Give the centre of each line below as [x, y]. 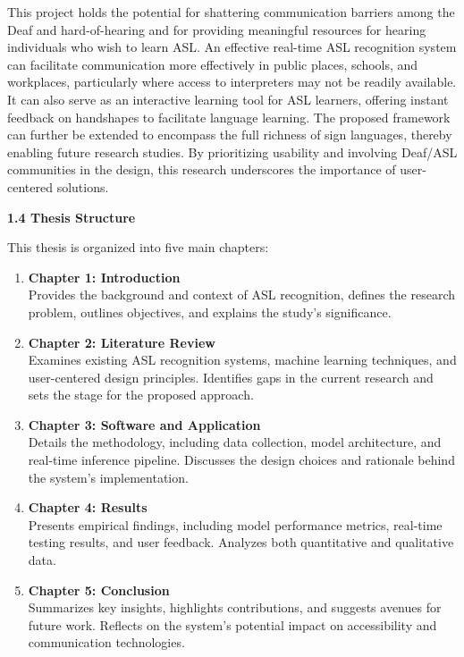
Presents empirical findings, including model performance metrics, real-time [235, 524]
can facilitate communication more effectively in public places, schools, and [213, 64]
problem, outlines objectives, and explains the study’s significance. [210, 312]
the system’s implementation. [108, 477]
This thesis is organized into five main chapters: [138, 247]
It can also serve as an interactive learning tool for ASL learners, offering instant [228, 99]
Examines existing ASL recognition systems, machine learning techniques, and [242, 360]
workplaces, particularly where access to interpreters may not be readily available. [232, 82]
